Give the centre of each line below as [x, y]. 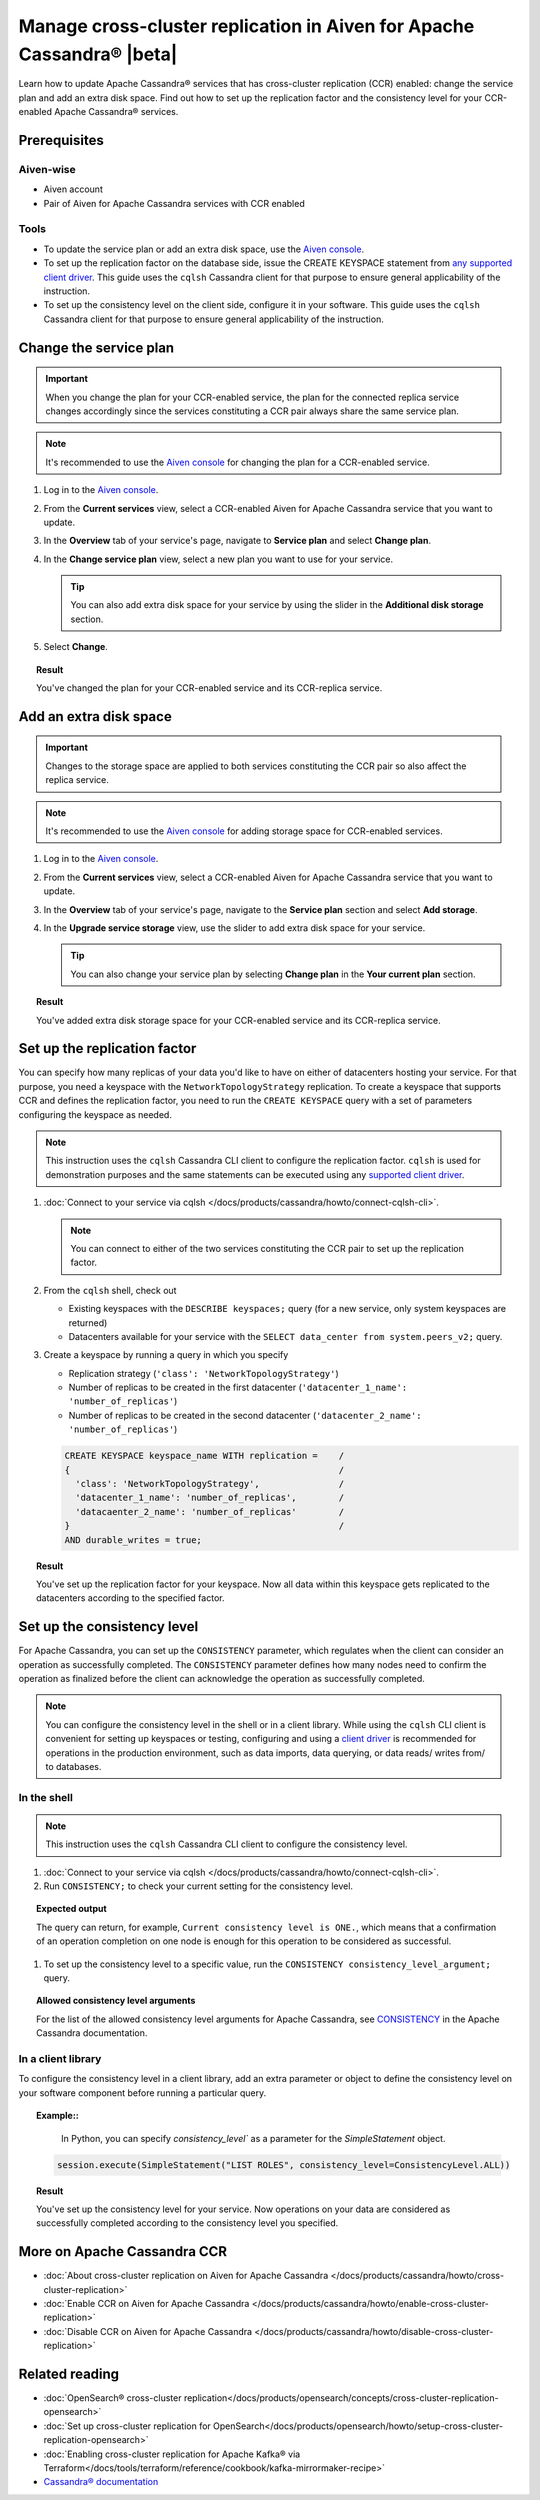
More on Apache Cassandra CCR [123, 2251]
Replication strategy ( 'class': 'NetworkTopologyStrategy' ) [203, 1373]
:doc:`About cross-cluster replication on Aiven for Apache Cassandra [186, 2276]
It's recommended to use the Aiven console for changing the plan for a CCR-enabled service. [237, 462]
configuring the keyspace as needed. [95, 1114]
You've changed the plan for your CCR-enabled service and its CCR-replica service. [209, 688]
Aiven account [73, 189]
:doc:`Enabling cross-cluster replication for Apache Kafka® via [172, 2454]
